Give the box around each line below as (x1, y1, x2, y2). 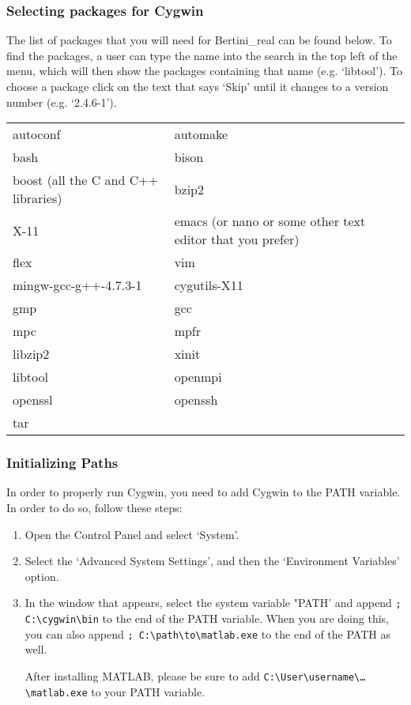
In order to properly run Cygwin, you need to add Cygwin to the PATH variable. (6, 484, 401, 500)
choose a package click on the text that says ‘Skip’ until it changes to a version (6, 78, 389, 94)
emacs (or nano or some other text (174, 212, 366, 231)
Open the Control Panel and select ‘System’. (25, 526, 239, 542)
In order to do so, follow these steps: (6, 500, 183, 515)
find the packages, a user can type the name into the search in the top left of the (6, 47, 398, 63)
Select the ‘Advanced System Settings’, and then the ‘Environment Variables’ (25, 552, 400, 569)
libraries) (13, 189, 62, 208)
